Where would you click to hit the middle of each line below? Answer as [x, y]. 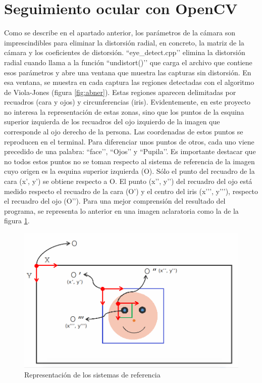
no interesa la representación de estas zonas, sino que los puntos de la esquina [124, 111]
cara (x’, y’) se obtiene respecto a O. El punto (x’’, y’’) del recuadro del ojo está [128, 181]
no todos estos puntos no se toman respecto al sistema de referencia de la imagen [129, 161]
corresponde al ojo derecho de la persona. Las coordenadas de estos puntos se [124, 132]
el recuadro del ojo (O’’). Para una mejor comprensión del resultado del [115, 201]
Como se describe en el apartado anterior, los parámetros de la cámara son [120, 33]
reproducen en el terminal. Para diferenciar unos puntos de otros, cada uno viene [129, 141]
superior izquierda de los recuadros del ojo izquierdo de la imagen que [112, 122]
